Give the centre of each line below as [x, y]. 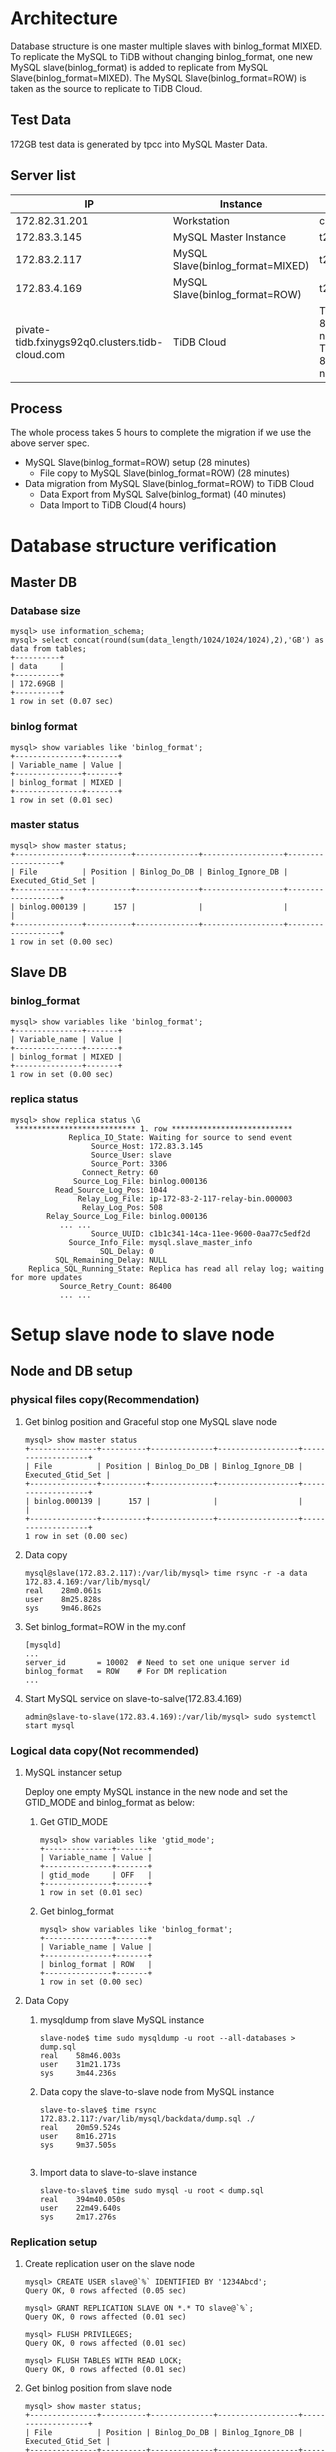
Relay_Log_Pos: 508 [122, 1207]
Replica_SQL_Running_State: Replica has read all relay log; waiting [176, 1268]
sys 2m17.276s [78, 2217]
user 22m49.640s [80, 2208]
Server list [43, 175]
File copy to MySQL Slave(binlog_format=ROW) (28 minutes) [164, 473]
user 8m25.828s [63, 1599]
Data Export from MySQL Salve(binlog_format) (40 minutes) [163, 494]
